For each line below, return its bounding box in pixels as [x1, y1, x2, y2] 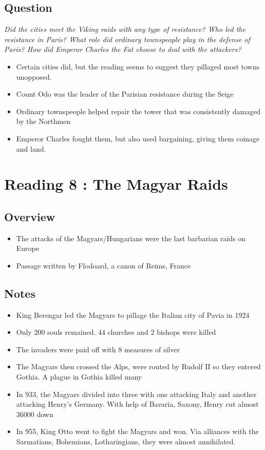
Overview [4, 208, 55, 224]
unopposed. [16, 71, 52, 82]
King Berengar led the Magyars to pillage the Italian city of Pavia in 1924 [16, 309, 250, 320]
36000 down [16, 408, 53, 419]
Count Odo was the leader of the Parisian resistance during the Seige [16, 88, 234, 99]
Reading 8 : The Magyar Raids [4, 173, 228, 194]
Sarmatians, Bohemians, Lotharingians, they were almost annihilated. [16, 436, 236, 447]
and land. [16, 143, 46, 154]
